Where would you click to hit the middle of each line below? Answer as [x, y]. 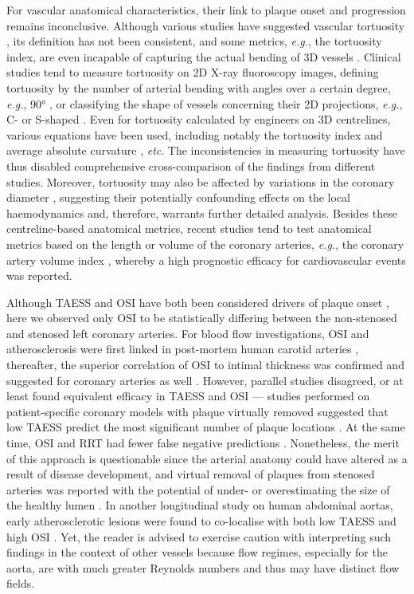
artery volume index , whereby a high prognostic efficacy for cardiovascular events [206, 260]
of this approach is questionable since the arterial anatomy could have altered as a [207, 458]
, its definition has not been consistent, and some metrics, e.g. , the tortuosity [194, 41]
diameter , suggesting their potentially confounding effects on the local [178, 197]
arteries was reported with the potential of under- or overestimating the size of [198, 489]
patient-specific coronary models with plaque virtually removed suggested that [197, 411]
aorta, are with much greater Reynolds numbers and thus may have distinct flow [203, 567]
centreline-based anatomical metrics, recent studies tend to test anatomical [189, 228]
